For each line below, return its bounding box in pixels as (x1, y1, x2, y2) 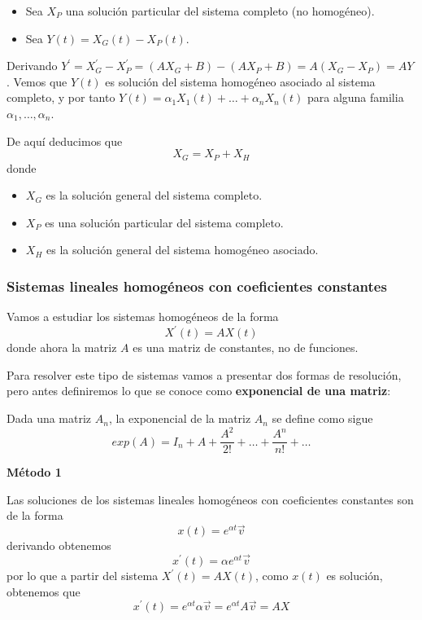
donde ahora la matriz (7, 339, 117, 356)
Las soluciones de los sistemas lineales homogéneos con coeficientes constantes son (7, 490, 414, 508)
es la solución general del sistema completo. (46, 187, 263, 204)
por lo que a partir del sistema (7, 567, 159, 584)
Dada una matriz (7, 410, 92, 427)
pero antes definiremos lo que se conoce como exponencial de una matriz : (7, 382, 391, 399)
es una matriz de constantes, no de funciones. (133, 339, 359, 356)
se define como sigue (272, 410, 373, 427)
